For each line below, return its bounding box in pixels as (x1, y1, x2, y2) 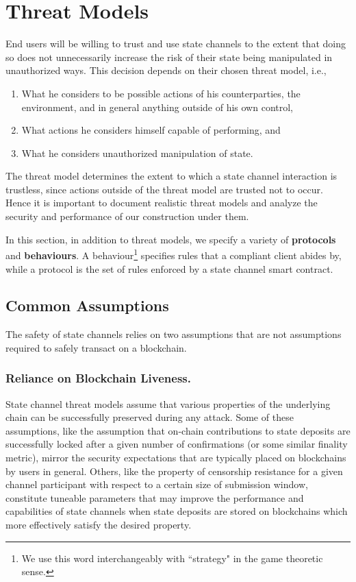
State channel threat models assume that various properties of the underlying (5, 396, 331, 411)
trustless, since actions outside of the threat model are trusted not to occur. (5, 182, 323, 196)
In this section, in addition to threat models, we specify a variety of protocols (5, 232, 336, 246)
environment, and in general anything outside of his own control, (21, 99, 293, 114)
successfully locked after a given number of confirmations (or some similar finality (5, 437, 348, 451)
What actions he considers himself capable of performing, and (21, 123, 281, 137)
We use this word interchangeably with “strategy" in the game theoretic (21, 550, 323, 565)
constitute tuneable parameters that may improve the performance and (5, 490, 304, 505)
